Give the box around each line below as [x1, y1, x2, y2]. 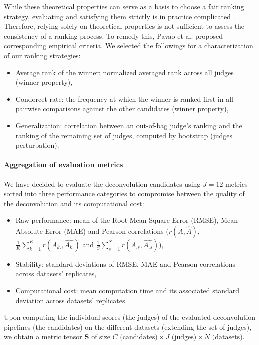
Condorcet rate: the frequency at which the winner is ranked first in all [15, 93, 233, 104]
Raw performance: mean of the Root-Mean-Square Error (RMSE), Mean [15, 215, 238, 225]
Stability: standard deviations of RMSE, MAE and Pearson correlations [15, 258, 236, 269]
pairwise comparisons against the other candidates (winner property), [15, 103, 229, 114]
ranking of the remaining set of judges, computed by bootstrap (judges [15, 130, 233, 140]
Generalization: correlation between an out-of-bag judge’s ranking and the [15, 120, 242, 130]
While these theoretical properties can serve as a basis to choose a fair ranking [4, 1, 244, 11]
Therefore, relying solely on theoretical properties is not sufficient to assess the [4, 21, 245, 31]
